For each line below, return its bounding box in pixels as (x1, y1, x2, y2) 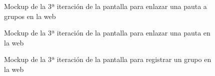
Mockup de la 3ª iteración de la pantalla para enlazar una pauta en (4, 27, 210, 38)
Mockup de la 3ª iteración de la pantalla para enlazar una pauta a (4, 1, 207, 11)
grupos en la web (4, 10, 56, 21)
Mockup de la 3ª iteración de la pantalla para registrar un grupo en (4, 54, 211, 64)
